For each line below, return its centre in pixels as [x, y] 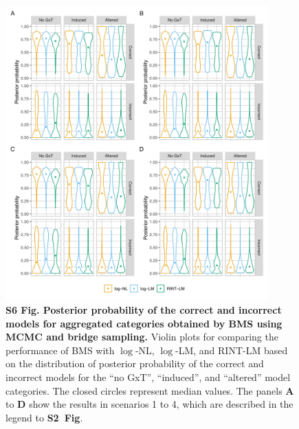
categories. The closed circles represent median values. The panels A [150, 390]
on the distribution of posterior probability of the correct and [135, 363]
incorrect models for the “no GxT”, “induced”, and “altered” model [148, 376]
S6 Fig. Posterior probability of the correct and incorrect [144, 309]
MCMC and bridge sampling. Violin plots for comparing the [142, 337]
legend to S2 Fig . [44, 417]
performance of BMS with [60, 350]
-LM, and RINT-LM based [232, 350]
